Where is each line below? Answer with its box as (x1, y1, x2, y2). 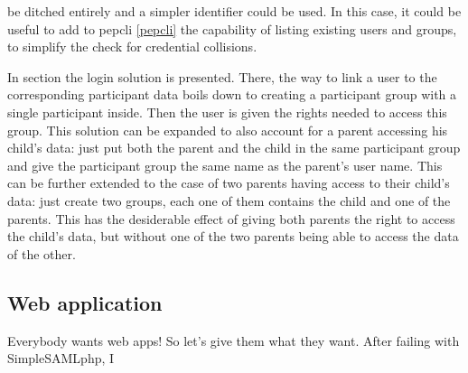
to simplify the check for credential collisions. (7, 37, 257, 56)
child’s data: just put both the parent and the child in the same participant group (7, 138, 461, 157)
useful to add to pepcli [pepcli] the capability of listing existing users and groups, (7, 19, 457, 38)
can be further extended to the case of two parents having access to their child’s (7, 173, 450, 192)
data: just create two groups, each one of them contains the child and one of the (7, 191, 451, 210)
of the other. (7, 244, 76, 263)
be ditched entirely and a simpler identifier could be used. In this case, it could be (7, 2, 462, 20)
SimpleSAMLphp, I (7, 349, 115, 368)
